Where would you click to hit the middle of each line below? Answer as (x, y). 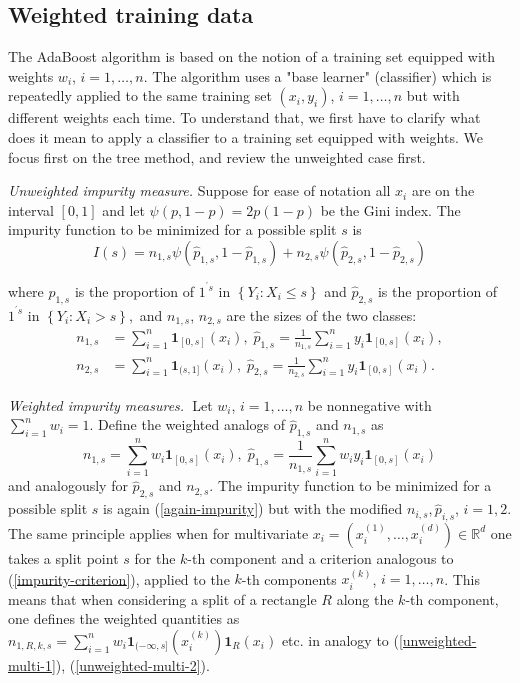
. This (462, 578)
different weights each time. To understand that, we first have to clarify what (244, 117)
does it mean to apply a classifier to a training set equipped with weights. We (245, 136)
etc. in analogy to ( (340, 639)
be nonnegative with (369, 404)
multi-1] (32, 664)
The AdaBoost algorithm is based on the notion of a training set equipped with (252, 56)
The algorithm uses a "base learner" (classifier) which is (322, 75)
